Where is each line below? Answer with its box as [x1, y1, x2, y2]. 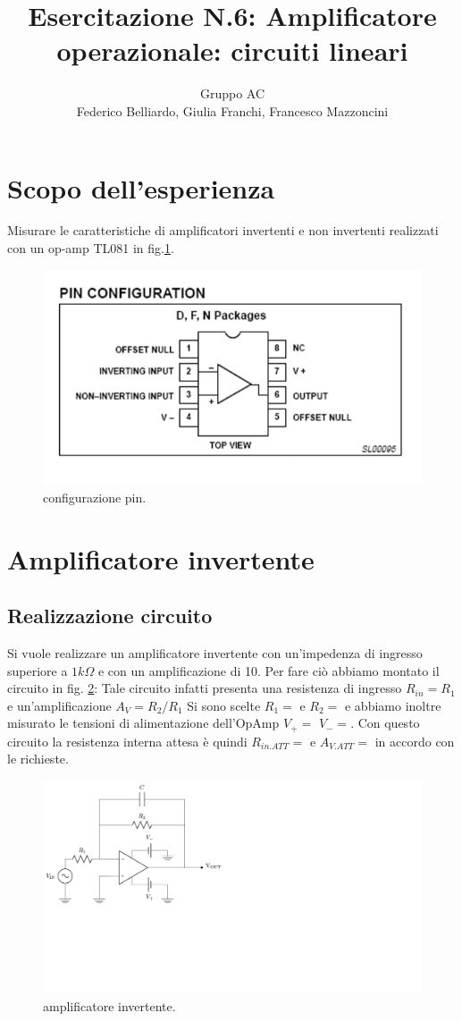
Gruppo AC [199, 84, 265, 103]
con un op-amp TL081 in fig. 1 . [7, 239, 174, 257]
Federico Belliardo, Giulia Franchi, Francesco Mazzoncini [76, 101, 389, 120]
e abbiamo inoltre [344, 696, 441, 714]
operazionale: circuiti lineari [56, 32, 408, 69]
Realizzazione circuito [7, 602, 213, 629]
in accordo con [374, 731, 455, 750]
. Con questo [350, 713, 420, 732]
